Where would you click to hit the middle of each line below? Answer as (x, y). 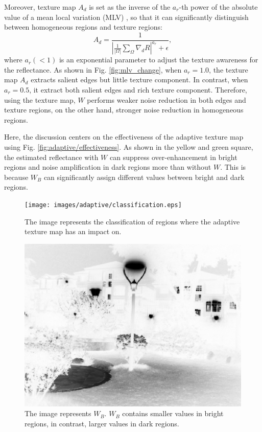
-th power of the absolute (218, 7)
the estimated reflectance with (51, 157)
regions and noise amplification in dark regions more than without (108, 167)
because (16, 177)
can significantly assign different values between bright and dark (144, 177)
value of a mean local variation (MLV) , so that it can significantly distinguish (126, 17)
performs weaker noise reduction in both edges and (166, 99)
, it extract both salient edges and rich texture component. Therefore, (138, 89)
